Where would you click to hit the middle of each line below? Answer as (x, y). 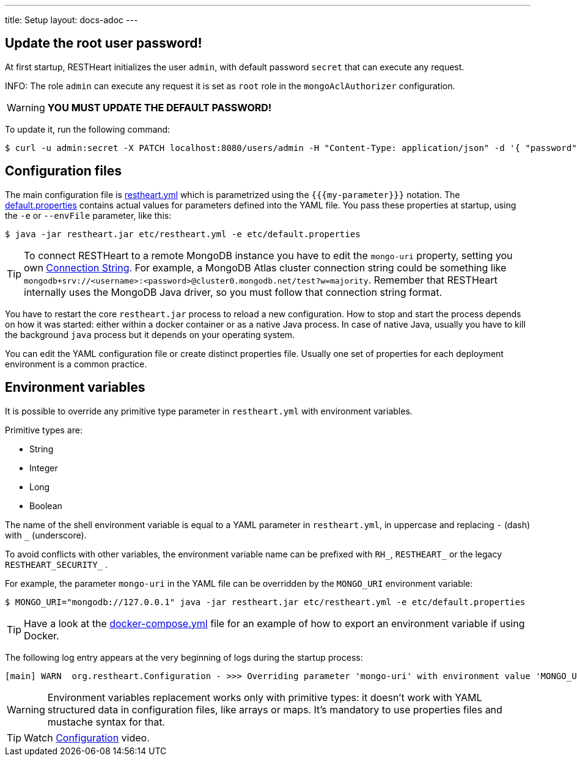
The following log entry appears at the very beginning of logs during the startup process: (184, 657)
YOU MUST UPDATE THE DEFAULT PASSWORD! (160, 107)
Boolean (46, 505)
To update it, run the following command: (88, 129)
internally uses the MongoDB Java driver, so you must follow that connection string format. (233, 292)
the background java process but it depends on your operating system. (150, 334)
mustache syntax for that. (106, 722)
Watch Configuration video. (87, 737)
